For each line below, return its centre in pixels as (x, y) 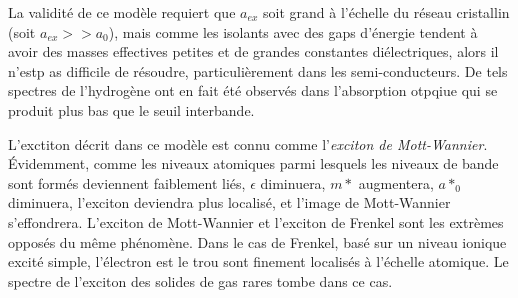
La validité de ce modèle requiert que (122, 12)
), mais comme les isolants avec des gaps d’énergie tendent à (293, 31)
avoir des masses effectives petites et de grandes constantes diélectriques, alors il (253, 51)
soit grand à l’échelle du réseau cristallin (386, 12)
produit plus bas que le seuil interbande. (131, 109)
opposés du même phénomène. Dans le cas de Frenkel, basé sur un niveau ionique (257, 241)
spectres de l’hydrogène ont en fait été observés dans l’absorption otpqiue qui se (253, 90)
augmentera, (396, 182)
